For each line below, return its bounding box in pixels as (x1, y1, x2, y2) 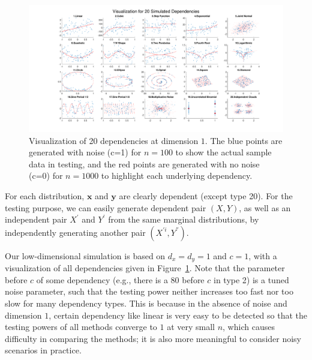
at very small (167, 320, 215, 333)
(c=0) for (29, 169, 63, 182)
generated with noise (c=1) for (29, 146, 142, 158)
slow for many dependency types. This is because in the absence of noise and (5, 296, 287, 309)
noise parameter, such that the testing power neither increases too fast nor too (5, 285, 293, 298)
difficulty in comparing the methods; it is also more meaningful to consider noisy (5, 332, 302, 344)
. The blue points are (205, 134, 283, 146)
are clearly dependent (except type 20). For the (119, 189, 293, 202)
